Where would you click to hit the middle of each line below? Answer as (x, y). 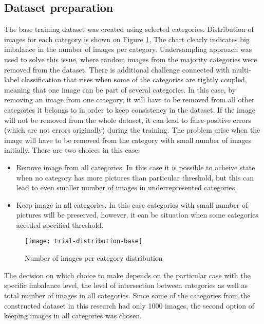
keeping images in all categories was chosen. (73, 316)
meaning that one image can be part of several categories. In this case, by (120, 89)
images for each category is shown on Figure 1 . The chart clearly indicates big (127, 39)
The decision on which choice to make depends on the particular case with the (127, 275)
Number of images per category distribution (94, 258)
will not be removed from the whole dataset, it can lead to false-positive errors (128, 120)
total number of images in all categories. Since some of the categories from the (127, 295)
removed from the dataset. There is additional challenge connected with (117, 69)
